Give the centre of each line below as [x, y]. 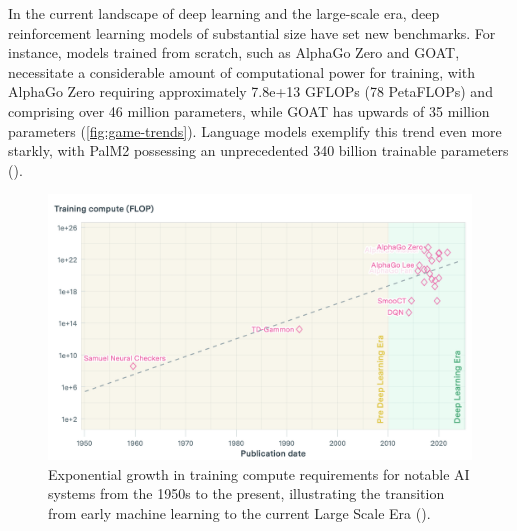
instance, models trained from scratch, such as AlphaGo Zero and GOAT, [234, 52]
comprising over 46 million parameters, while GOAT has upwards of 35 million [249, 110]
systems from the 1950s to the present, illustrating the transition [246, 493]
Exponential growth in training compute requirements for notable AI [259, 473]
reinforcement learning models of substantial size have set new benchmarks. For [252, 32]
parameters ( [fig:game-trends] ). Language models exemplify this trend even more [255, 130]
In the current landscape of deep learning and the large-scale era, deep [224, 13]
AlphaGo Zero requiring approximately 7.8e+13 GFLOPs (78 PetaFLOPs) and [250, 91]
